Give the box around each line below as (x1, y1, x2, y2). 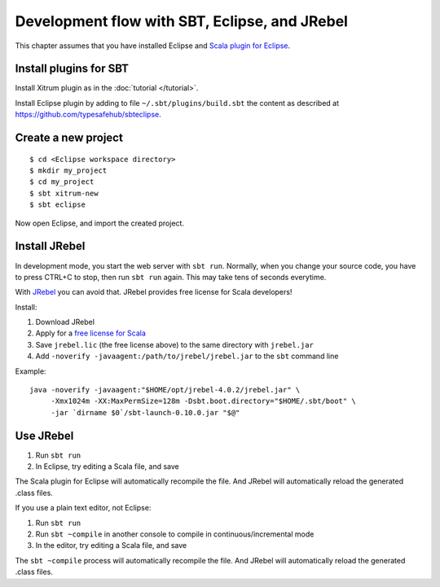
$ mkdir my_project (29, 166, 108, 175)
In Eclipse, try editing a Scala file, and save (35, 462, 179, 471)
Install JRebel (15, 239, 86, 253)
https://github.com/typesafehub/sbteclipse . (15, 110, 162, 120)
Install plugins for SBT (15, 62, 130, 76)
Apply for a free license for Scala (35, 328, 147, 338)
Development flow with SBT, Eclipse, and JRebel (15, 12, 348, 30)
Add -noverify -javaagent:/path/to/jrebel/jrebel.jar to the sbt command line (35, 351, 339, 361)
